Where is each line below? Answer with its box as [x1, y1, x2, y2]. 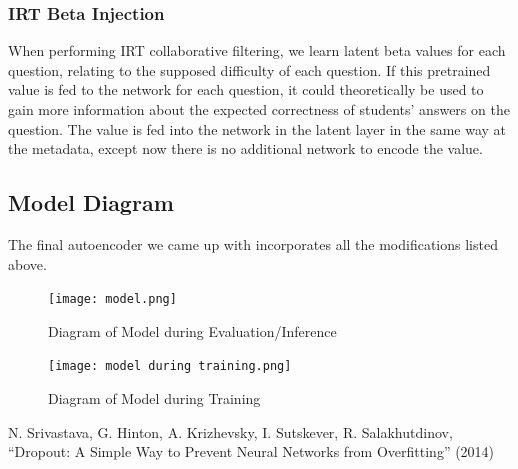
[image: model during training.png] [48, 359, 292, 374]
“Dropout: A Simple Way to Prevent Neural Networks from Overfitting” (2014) [8, 441, 495, 462]
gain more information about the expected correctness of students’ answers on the [8, 99, 510, 119]
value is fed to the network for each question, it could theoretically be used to [8, 79, 484, 100]
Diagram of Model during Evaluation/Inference [48, 320, 337, 341]
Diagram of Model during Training [48, 388, 261, 409]
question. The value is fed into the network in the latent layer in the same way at [8, 118, 507, 139]
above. [8, 253, 47, 274]
